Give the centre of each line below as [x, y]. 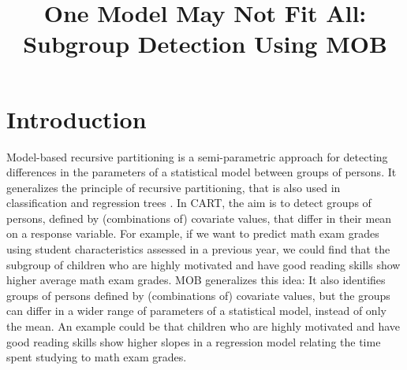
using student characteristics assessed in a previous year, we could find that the [198, 249]
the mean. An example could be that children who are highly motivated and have [203, 326]
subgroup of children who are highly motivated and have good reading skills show [203, 264]
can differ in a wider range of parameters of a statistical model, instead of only [196, 311]
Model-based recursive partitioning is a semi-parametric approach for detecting [197, 156]
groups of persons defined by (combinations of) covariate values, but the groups [198, 295]
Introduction [77, 118]
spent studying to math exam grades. [97, 357]
